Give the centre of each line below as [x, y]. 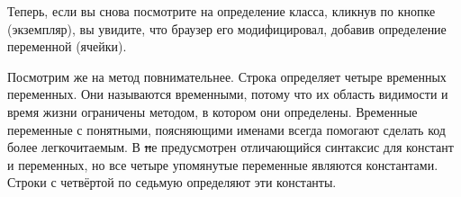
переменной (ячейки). [67, 46]
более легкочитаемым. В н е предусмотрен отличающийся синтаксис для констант [230, 147]
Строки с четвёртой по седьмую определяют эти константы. [172, 182]
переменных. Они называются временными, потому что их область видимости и [228, 94]
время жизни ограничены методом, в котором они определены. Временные [212, 111]
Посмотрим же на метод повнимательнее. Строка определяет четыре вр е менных [227, 76]
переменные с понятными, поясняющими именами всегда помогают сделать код [226, 129]
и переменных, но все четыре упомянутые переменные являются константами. [223, 164]
